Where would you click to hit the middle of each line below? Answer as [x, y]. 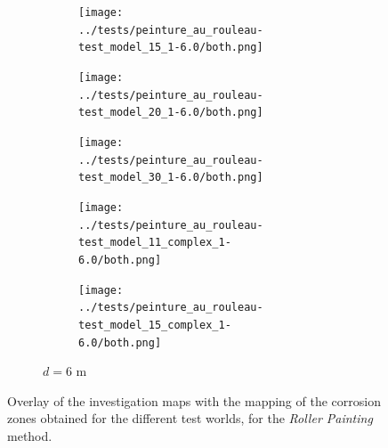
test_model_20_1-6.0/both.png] [171, 113]
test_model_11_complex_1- [155, 243]
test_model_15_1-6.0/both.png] [171, 48]
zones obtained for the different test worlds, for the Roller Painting [190, 418]
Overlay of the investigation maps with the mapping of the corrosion [194, 400]
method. [30, 435]
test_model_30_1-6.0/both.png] [171, 178]
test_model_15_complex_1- [155, 325]
